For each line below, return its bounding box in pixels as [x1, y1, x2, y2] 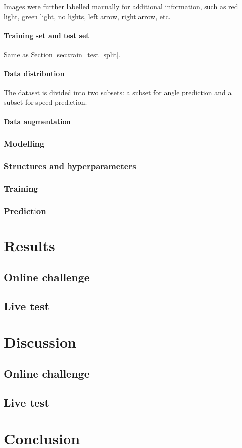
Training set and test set [4, 30, 89, 40]
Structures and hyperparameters [4, 160, 136, 172]
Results [4, 235, 55, 256]
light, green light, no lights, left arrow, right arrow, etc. [4, 11, 171, 21]
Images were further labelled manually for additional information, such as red [4, 1, 238, 11]
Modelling [4, 137, 45, 149]
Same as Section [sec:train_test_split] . [4, 49, 121, 59]
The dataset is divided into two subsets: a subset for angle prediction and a [4, 87, 232, 97]
